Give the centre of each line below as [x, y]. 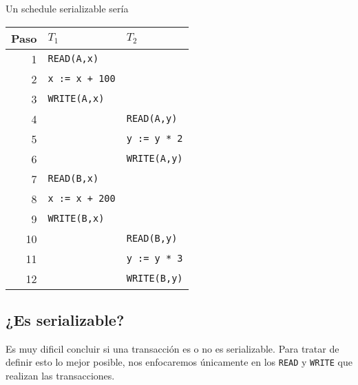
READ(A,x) [73, 59]
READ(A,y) [152, 119]
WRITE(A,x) [76, 99]
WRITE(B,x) [76, 219]
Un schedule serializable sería [67, 8]
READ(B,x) [73, 179]
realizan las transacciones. [60, 376]
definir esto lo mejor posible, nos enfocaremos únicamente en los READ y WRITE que [179, 362]
